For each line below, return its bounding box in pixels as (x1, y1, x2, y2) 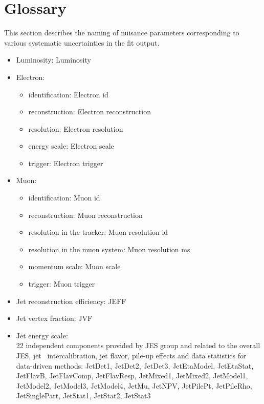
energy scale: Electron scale (28, 140, 114, 151)
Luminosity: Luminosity (16, 54, 91, 65)
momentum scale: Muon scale (28, 261, 121, 272)
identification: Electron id (28, 89, 108, 99)
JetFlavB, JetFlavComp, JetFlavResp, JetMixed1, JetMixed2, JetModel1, (16, 370, 248, 381)
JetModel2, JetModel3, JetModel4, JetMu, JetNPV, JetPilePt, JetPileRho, (16, 380, 252, 391)
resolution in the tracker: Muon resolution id (28, 227, 168, 237)
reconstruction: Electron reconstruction (28, 106, 151, 117)
